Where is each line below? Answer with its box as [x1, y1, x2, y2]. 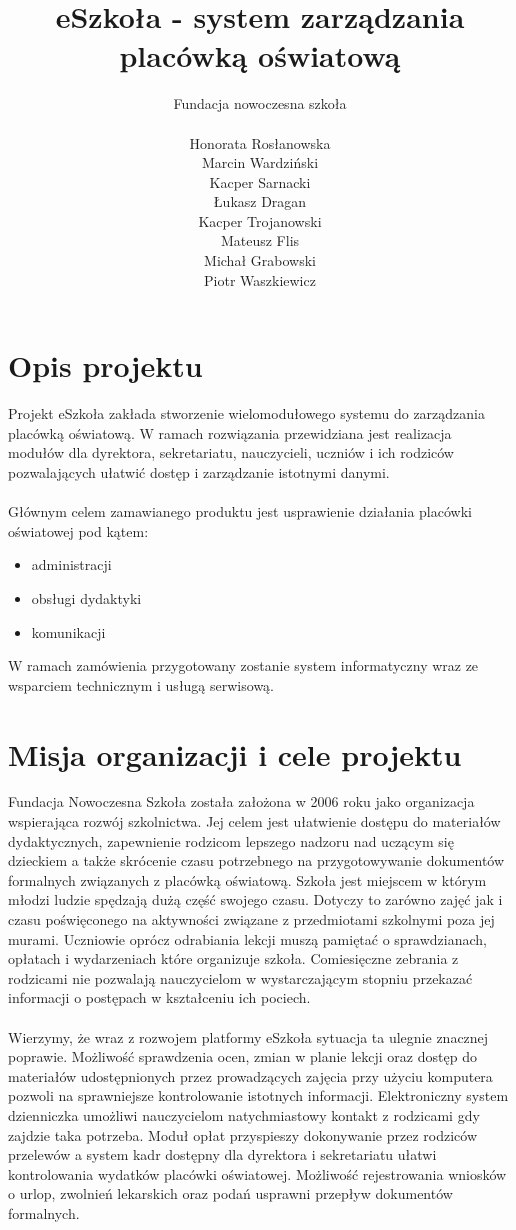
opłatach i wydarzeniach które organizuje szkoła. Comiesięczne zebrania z [8, 948, 459, 969]
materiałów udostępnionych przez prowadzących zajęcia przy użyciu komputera [8, 1065, 493, 1086]
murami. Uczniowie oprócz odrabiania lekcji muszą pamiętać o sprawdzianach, [8, 928, 488, 949]
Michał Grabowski [204, 250, 316, 271]
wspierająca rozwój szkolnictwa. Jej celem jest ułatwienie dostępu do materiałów [8, 811, 501, 832]
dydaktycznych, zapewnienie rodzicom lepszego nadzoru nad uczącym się [8, 830, 454, 851]
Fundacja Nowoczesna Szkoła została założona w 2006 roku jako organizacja [8, 791, 475, 812]
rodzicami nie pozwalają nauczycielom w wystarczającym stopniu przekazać [8, 967, 473, 988]
